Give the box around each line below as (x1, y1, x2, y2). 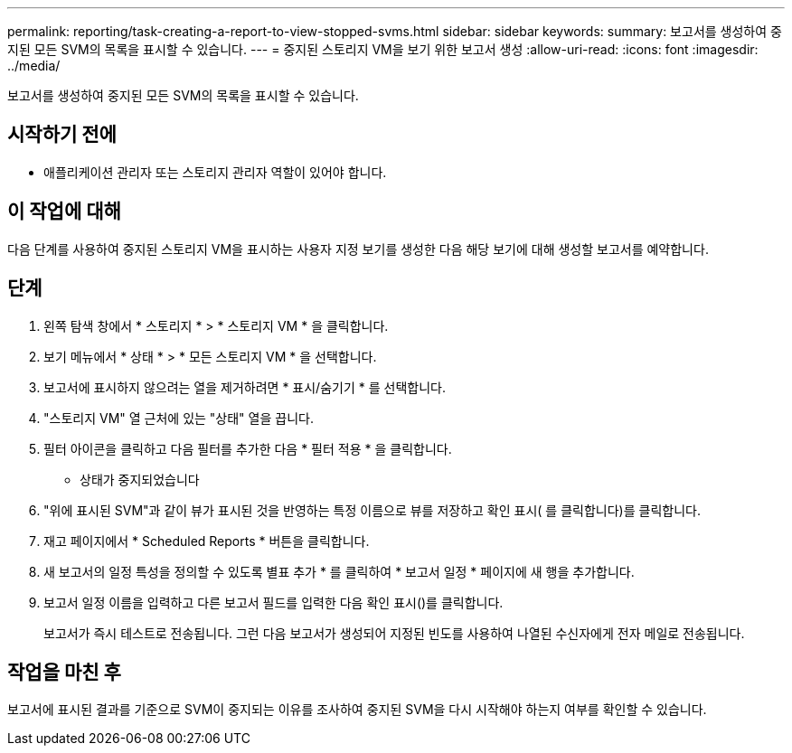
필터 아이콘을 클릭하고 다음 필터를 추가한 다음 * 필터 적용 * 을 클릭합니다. (43, 440, 452, 457)
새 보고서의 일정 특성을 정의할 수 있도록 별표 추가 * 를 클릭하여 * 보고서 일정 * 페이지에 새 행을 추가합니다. (43, 563, 635, 579)
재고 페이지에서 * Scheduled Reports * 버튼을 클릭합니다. (43, 532, 370, 549)
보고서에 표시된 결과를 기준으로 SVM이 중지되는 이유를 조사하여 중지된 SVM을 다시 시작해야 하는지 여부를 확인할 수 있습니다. (7, 701, 707, 718)
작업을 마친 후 (7, 660, 121, 683)
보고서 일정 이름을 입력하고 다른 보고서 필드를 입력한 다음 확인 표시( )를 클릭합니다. (43, 594, 504, 610)
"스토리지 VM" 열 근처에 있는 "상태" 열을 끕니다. (43, 409, 314, 426)
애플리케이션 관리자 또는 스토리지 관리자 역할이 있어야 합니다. (43, 164, 387, 180)
